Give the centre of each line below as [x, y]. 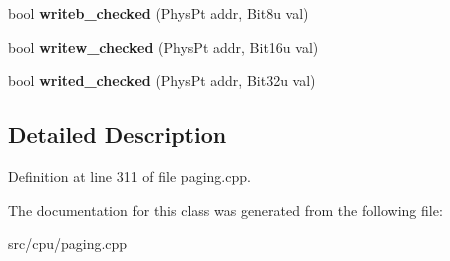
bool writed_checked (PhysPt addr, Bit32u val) [162, 80]
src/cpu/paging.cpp [68, 243]
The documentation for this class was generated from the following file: [225, 209]
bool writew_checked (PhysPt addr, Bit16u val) [163, 46]
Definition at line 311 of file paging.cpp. [129, 175]
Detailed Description [117, 134]
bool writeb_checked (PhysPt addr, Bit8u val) [158, 13]
